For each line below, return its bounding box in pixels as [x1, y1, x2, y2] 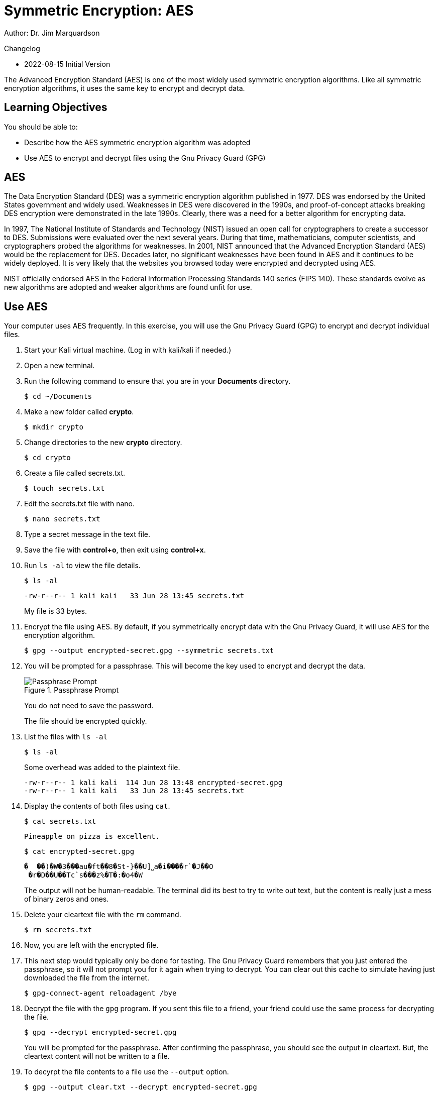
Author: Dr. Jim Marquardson [4, 28, 100, 37]
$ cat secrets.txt [24, 817, 96, 826]
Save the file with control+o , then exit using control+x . [24, 545, 206, 555]
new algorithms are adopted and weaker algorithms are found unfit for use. [4, 283, 252, 292]
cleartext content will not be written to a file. [24, 1052, 170, 1061]
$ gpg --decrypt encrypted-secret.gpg [24, 1028, 177, 1037]
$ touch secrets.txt [24, 484, 105, 493]
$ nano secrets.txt [24, 515, 100, 523]
